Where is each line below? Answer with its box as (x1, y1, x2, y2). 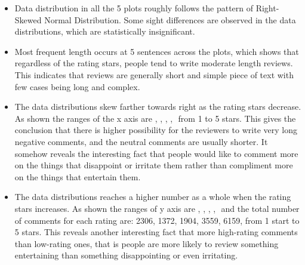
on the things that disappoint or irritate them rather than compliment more (14, 159, 293, 171)
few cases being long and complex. (14, 80, 140, 93)
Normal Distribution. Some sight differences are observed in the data (44, 13, 296, 26)
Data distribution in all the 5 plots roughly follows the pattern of (14, 2, 254, 14)
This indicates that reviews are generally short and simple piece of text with (14, 68, 294, 81)
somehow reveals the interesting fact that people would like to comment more (14, 147, 298, 159)
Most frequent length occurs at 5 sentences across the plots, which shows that (14, 45, 299, 57)
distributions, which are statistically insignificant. (14, 25, 195, 38)
